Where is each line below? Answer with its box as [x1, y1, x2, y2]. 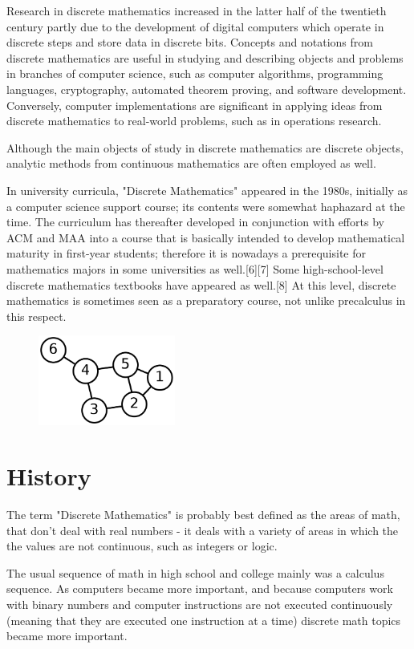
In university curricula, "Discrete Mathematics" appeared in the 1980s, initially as [6, 181, 408, 198]
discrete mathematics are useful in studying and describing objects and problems [6, 49, 404, 66]
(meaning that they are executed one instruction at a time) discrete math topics [6, 611, 401, 628]
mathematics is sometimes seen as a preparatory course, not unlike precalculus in [6, 292, 406, 309]
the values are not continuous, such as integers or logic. [6, 537, 278, 554]
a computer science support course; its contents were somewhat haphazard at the [6, 197, 405, 214]
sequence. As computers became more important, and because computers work [6, 580, 393, 597]
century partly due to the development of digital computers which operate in [6, 18, 384, 34]
